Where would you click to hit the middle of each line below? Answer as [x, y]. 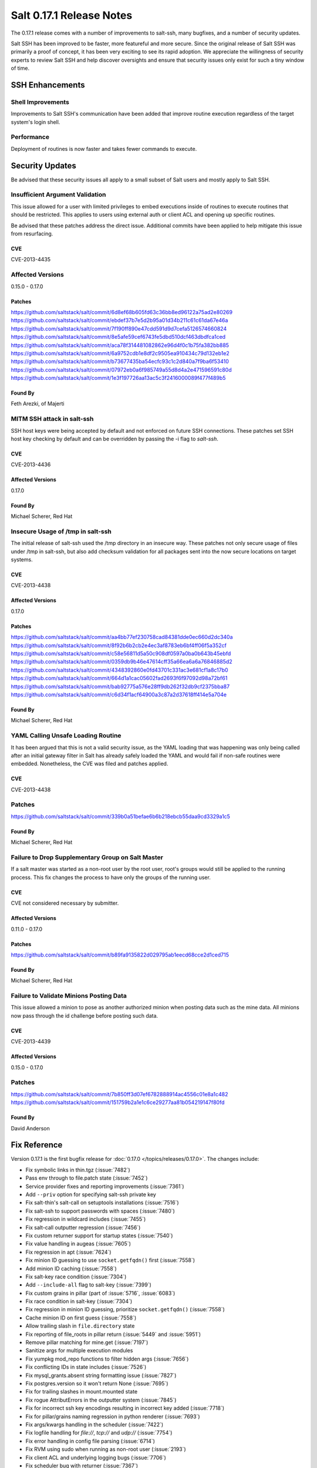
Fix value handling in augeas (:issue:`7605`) [78, 1244]
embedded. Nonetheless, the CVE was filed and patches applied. [90, 764]
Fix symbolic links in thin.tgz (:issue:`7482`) [78, 1170]
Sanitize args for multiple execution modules [79, 1351]
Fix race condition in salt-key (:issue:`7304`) [79, 1301]
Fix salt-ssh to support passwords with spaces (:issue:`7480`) [100, 1211]
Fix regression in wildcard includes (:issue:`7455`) [86, 1219]
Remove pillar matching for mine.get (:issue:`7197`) [87, 1342]
